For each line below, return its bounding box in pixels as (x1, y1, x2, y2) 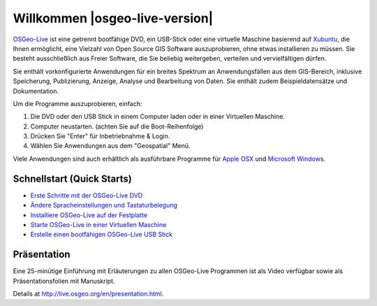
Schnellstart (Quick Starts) (13, 173, 132, 184)
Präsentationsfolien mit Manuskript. (13, 277, 115, 285)
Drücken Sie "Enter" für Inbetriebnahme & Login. (30, 132, 170, 140)
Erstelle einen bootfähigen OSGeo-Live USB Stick (30, 231, 173, 239)
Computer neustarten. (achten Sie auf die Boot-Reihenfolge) (30, 122, 204, 131)
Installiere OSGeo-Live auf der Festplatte (30, 210, 148, 219)
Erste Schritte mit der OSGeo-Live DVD (30, 191, 143, 199)
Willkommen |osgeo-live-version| (13, 10, 214, 26)
